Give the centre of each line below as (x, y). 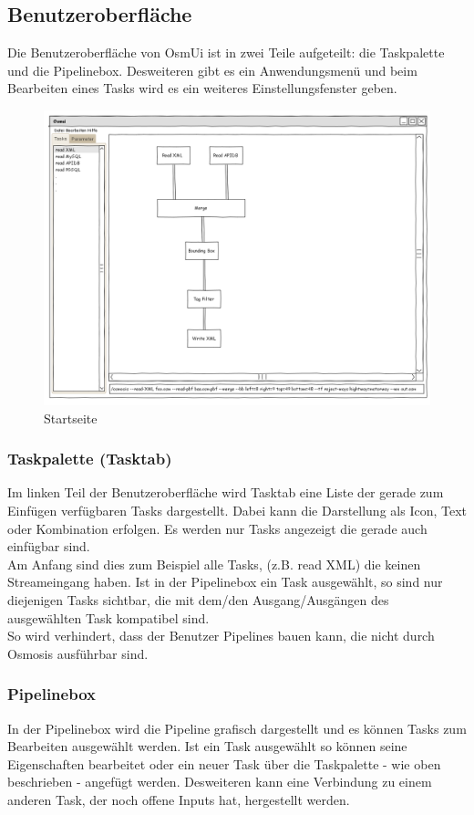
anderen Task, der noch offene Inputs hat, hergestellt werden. (179, 799)
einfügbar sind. (49, 546)
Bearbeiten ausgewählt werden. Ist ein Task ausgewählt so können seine (207, 746)
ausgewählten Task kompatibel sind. (108, 617)
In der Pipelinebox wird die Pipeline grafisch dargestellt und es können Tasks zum (237, 728)
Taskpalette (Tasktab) (90, 459)
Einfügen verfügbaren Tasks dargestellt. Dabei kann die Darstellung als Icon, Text (237, 510)
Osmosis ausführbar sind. (78, 653)
